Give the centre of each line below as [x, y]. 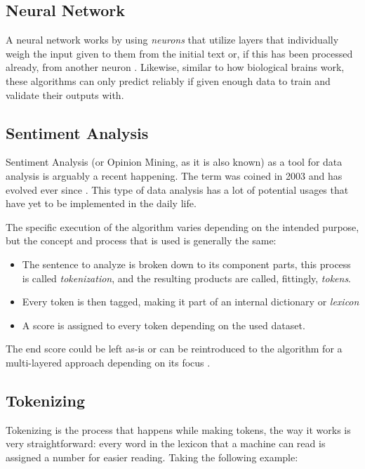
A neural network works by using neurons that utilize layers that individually [172, 40]
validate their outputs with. [65, 94]
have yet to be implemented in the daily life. [101, 203]
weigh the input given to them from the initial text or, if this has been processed [179, 53]
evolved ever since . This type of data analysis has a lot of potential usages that [177, 189]
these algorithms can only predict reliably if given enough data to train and [168, 80]
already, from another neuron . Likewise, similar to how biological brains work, [175, 67]
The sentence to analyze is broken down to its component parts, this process [186, 264]
